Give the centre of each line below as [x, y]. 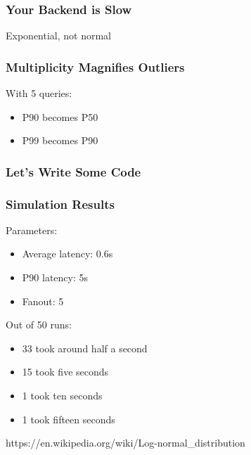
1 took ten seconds [62, 396]
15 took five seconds [65, 372]
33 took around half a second [85, 348]
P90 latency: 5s [55, 277]
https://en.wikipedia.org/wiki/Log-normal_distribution [125, 443]
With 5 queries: [39, 93]
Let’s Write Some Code [73, 171]
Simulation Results [60, 204]
